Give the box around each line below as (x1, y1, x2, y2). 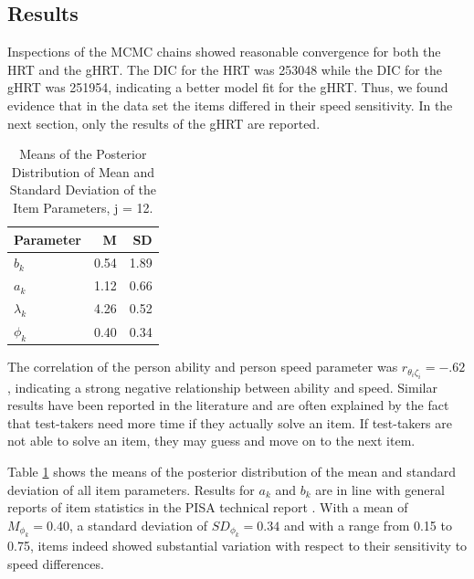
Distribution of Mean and (11, 162, 154, 181)
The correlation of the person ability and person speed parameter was (7, 357, 398, 376)
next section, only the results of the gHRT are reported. (7, 113, 321, 132)
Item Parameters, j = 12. (13, 197, 153, 216)
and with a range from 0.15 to (283, 515, 452, 534)
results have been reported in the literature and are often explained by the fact (7, 395, 449, 415)
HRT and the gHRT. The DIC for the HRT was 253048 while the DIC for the (7, 59, 442, 79)
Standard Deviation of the (9, 180, 156, 199)
